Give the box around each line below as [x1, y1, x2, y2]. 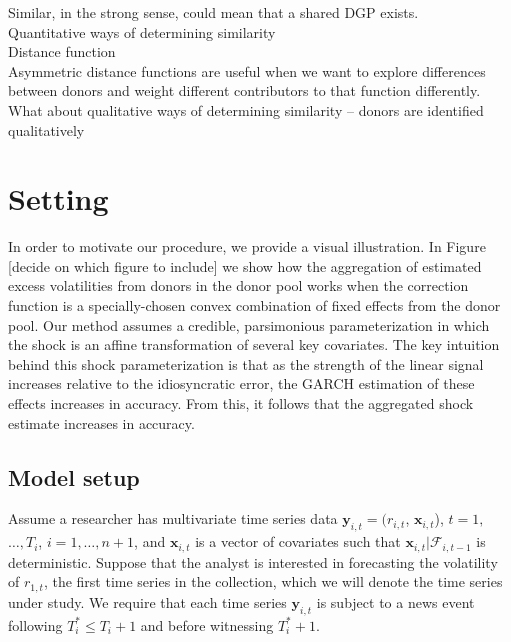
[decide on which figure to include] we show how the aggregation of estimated [8, 255, 482, 276]
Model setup [8, 461, 140, 492]
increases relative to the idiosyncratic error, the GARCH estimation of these [8, 373, 475, 394]
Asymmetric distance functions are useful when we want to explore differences [8, 60, 486, 81]
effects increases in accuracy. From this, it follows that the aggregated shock [8, 393, 474, 414]
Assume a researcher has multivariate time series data [8, 508, 338, 529]
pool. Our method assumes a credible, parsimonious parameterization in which [8, 314, 490, 335]
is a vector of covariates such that [195, 531, 401, 552]
